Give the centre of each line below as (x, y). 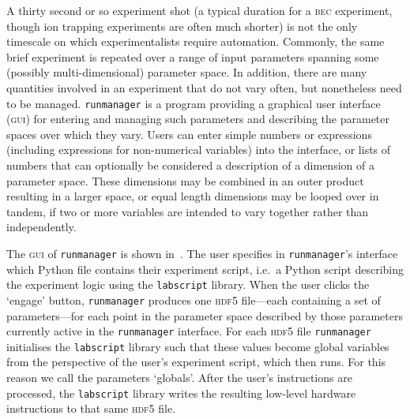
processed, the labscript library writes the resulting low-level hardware (181, 393)
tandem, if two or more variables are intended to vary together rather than (188, 211)
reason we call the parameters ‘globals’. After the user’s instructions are (179, 378)
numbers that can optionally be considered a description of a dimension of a (190, 165)
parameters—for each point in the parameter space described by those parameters (205, 315)
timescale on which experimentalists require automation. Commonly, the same (196, 41)
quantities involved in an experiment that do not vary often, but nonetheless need (204, 87)
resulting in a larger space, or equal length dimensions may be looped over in (193, 196)
